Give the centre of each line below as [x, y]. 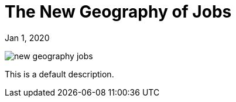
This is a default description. [59, 74]
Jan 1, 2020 [27, 38]
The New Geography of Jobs [118, 12]
